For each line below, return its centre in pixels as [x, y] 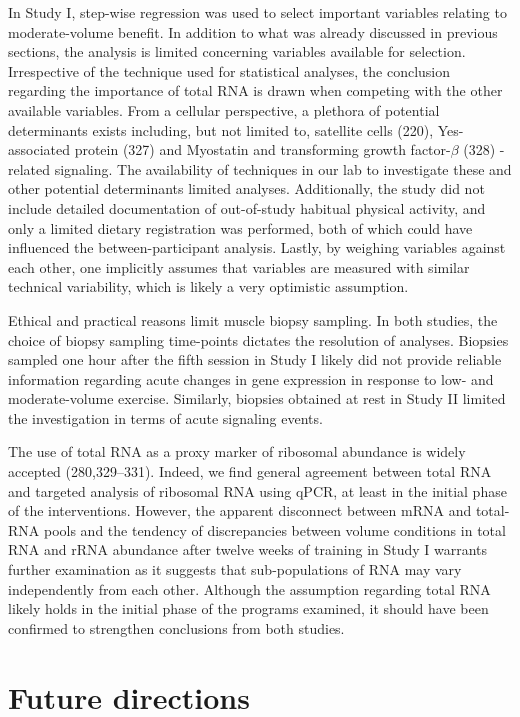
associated [39, 149]
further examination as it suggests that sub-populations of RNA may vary [235, 569]
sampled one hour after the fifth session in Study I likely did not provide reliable [255, 359]
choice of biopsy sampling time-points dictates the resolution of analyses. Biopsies [258, 339]
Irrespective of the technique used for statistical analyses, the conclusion [229, 70]
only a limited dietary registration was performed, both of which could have [240, 227]
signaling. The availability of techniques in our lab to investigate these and [283, 168]
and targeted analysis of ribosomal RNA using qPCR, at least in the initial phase [257, 490]
